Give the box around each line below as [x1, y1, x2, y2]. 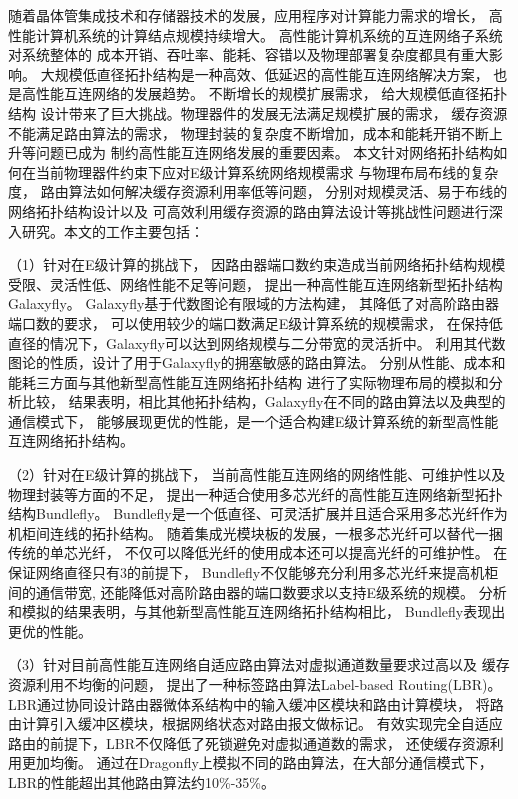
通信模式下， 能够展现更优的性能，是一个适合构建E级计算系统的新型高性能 [8, 410, 499, 431]
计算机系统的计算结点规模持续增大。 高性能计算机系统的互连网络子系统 [35, 24, 503, 45]
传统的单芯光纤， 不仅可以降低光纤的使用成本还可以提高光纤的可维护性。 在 [8, 542, 508, 563]
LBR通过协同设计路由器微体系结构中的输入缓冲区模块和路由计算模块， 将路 [8, 693, 504, 714]
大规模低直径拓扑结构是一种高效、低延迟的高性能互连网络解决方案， [40, 63, 489, 84]
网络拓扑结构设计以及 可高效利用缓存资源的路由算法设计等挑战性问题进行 [8, 200, 489, 221]
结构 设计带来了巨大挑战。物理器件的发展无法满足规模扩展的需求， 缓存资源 [8, 102, 508, 123]
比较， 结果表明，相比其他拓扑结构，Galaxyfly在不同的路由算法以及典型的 [21, 391, 506, 412]
